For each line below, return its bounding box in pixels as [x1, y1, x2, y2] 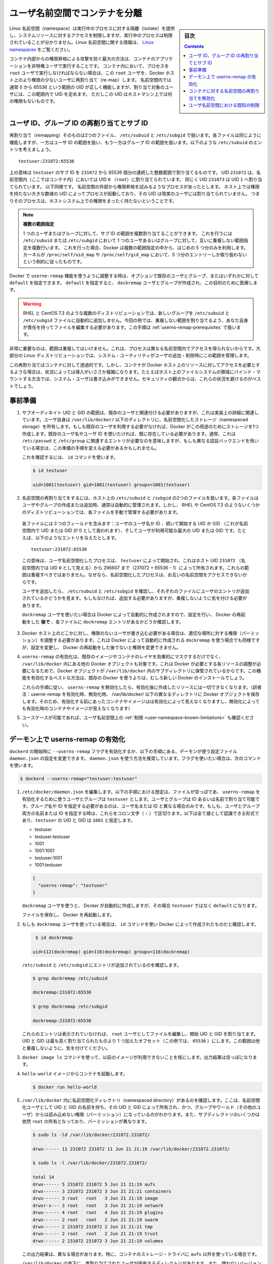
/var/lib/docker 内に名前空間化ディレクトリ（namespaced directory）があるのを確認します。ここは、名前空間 [22, 1097, 260, 1103]
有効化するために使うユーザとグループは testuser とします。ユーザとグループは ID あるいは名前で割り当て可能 [22, 796, 255, 802]
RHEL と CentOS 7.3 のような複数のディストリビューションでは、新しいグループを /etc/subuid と [23, 310, 230, 316]
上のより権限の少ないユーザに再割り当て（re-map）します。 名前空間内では [13, 77, 172, 83]
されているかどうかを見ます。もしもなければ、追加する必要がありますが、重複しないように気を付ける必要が [22, 595, 247, 601]
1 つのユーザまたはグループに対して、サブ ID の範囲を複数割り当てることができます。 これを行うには [23, 230, 233, 236]
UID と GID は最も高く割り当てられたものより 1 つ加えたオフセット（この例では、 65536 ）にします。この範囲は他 [22, 1038, 260, 1044]
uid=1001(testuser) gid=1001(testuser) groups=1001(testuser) [32, 482, 190, 487]
